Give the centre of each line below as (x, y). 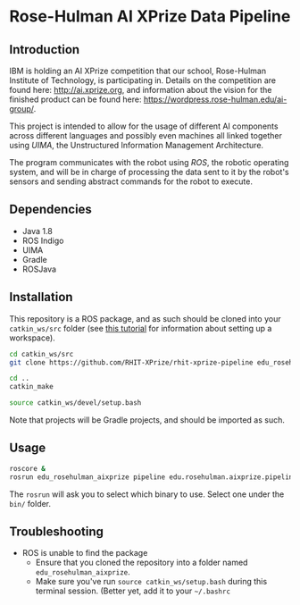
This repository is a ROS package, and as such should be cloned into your (145, 318)
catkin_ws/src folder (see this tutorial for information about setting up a (141, 328)
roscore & (28, 468)
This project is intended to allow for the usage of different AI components (144, 126)
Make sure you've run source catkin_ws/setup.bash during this (151, 582)
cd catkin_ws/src (42, 354)
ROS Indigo (43, 240)
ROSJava (39, 269)
